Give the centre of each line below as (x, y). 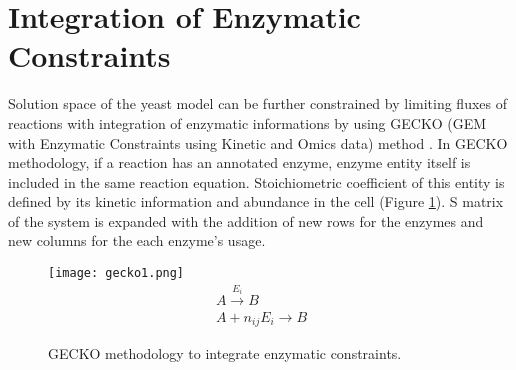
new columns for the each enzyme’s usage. (137, 240)
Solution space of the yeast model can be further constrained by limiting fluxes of (257, 103)
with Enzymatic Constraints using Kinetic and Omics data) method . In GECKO (258, 142)
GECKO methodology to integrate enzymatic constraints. (225, 353)
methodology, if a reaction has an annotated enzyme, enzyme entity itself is (239, 162)
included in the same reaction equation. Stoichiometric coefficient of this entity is (256, 181)
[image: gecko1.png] (116, 273)
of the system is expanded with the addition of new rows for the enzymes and (246, 220)
